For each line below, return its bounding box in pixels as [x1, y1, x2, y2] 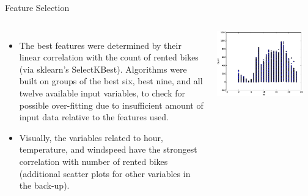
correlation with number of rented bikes [19, 154, 168, 167]
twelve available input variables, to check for [19, 86, 185, 99]
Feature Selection [5, 1, 70, 13]
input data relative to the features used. [19, 111, 169, 123]
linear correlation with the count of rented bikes [19, 51, 199, 64]
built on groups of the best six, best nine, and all [19, 74, 203, 87]
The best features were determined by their [19, 38, 182, 51]
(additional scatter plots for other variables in [19, 167, 191, 180]
